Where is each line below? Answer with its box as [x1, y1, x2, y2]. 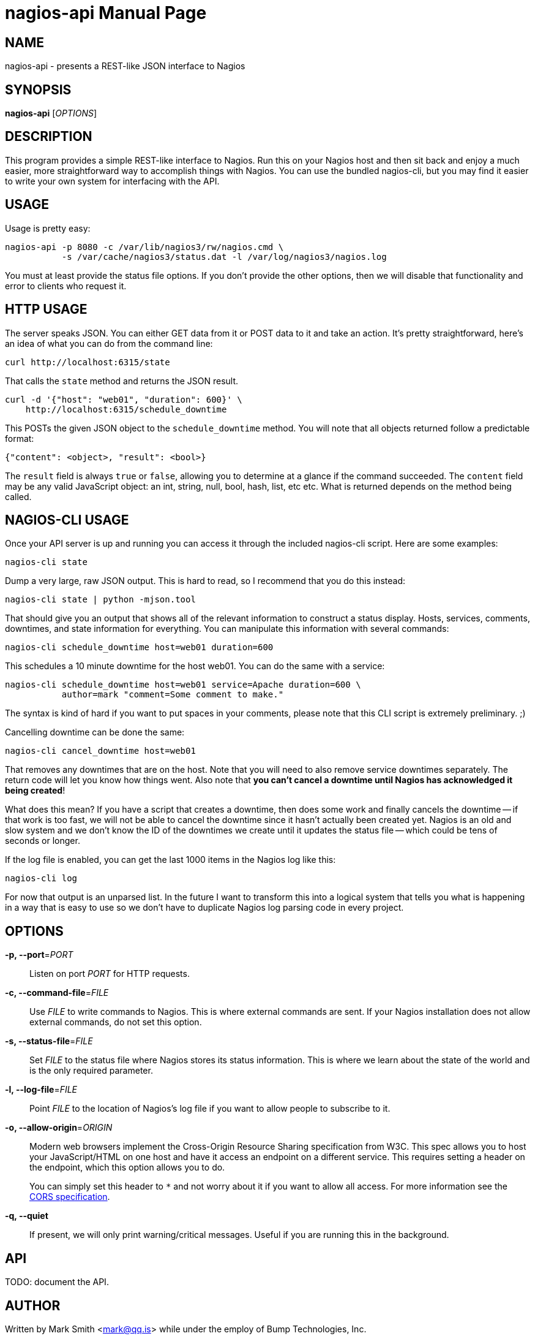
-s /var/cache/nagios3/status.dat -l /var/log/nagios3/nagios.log [61, 251, 387, 262]
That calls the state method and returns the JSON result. [5, 375, 239, 386]
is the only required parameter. [29, 1065, 153, 1076]
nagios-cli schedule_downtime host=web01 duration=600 [5, 642, 274, 653]
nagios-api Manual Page [5, 2, 207, 23]
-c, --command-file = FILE [5, 987, 109, 998]
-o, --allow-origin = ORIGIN [5, 1122, 113, 1133]
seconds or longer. [5, 835, 80, 846]
